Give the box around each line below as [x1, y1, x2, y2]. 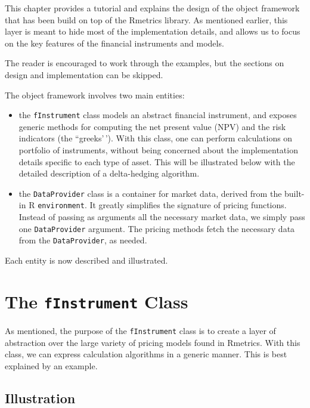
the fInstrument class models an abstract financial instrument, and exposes [18, 109, 297, 121]
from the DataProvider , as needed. [18, 234, 147, 246]
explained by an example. [5, 359, 98, 372]
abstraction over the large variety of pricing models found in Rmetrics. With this [5, 336, 300, 348]
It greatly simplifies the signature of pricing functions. [89, 199, 287, 211]
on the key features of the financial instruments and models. [5, 36, 224, 49]
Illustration [5, 388, 76, 407]
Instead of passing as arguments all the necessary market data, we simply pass [18, 211, 305, 223]
